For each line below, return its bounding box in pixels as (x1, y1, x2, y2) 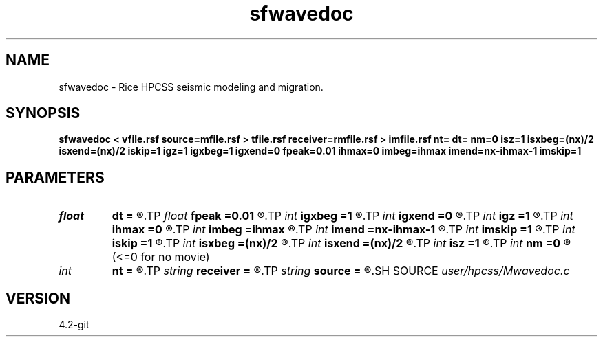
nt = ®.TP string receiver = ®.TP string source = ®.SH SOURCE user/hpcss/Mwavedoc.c (112, 264, 570, 278)
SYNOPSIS (6, 104, 81, 122)
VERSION (6, 289, 71, 307)
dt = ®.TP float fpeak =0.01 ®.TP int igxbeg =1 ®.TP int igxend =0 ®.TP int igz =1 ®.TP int (112, 209, 573, 223)
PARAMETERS (6, 168, 105, 186)
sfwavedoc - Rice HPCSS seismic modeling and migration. (59, 80, 324, 93)
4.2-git (59, 319, 89, 331)
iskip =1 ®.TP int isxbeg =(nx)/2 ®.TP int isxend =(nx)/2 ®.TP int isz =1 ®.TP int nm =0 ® (112, 236, 571, 251)
